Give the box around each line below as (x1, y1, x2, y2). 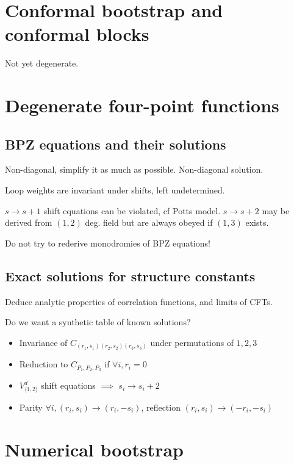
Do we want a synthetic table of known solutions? (5, 315, 191, 328)
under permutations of (150, 336, 234, 348)
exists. (245, 216, 269, 229)
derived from (5, 216, 52, 229)
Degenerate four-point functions (5, 93, 279, 118)
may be (262, 204, 290, 217)
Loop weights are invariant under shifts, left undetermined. (5, 184, 225, 196)
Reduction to (19, 358, 68, 370)
